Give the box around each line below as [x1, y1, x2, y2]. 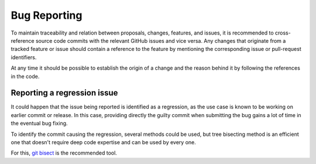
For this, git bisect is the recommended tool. [11, 149, 117, 156]
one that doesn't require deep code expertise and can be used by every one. [11, 138, 196, 146]
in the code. [11, 73, 40, 80]
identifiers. [11, 53, 37, 61]
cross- [275, 29, 291, 36]
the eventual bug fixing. [11, 120, 68, 127]
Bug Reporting [11, 9, 83, 22]
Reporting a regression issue [11, 88, 118, 98]
